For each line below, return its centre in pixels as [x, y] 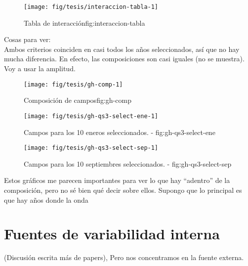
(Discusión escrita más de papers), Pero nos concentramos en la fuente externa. [124, 257]
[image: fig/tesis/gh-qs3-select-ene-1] [91, 116]
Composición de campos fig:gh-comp [78, 100]
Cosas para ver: [27, 39]
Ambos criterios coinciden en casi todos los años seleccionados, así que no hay [122, 49]
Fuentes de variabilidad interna [112, 234]
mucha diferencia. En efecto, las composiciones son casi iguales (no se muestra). [124, 59]
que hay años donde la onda [46, 199]
